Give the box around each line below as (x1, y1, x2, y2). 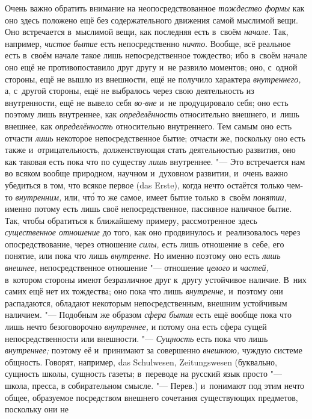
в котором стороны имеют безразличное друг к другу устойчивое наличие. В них (5, 273, 307, 285)
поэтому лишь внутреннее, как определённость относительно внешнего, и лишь (5, 108, 299, 120)
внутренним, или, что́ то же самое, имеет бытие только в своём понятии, (15, 190, 287, 203)
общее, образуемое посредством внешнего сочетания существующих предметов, (5, 391, 298, 403)
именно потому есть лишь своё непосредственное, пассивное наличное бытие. (5, 202, 292, 215)
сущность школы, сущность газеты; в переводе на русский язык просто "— (5, 367, 282, 380)
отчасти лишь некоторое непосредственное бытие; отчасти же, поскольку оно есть (5, 131, 305, 144)
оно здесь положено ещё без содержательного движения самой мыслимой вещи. (5, 13, 298, 26)
